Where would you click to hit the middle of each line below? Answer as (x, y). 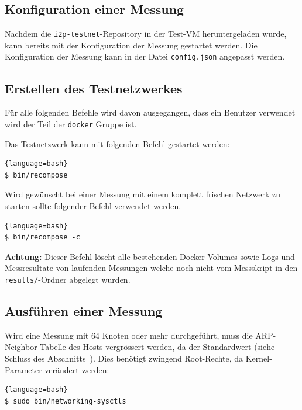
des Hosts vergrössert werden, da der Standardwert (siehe (172, 347)
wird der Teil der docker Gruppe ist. (71, 124)
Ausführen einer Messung (84, 310)
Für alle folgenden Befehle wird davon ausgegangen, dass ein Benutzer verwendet (150, 112)
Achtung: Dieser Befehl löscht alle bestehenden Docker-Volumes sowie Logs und (150, 256)
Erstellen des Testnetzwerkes (94, 88)
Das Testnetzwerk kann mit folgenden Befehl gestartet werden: (117, 143)
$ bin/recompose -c (42, 237)
